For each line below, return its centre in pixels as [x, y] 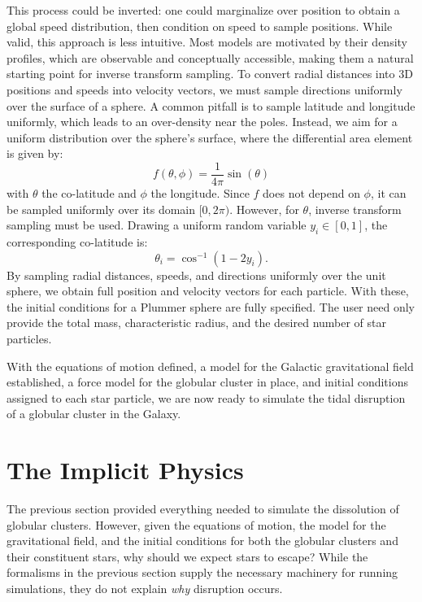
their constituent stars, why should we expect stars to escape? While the [187, 556]
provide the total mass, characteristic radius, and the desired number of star [197, 323]
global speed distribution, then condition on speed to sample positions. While [200, 26]
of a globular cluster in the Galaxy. [94, 414]
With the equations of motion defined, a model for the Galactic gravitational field [210, 366]
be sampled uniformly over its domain [101, 209]
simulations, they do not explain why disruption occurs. [145, 589]
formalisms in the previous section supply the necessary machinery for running [202, 572]
